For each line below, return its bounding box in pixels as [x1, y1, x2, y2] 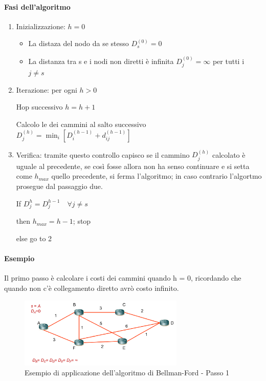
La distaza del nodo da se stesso [28, 38, 129, 49]
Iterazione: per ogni [16, 84, 77, 95]
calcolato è [212, 149, 246, 160]
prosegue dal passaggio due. [16, 181, 103, 192]
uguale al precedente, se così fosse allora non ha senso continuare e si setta [16, 160, 250, 171]
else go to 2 [16, 232, 52, 243]
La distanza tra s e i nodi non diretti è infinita [28, 55, 174, 66]
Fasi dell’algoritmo [4, 1, 71, 12]
